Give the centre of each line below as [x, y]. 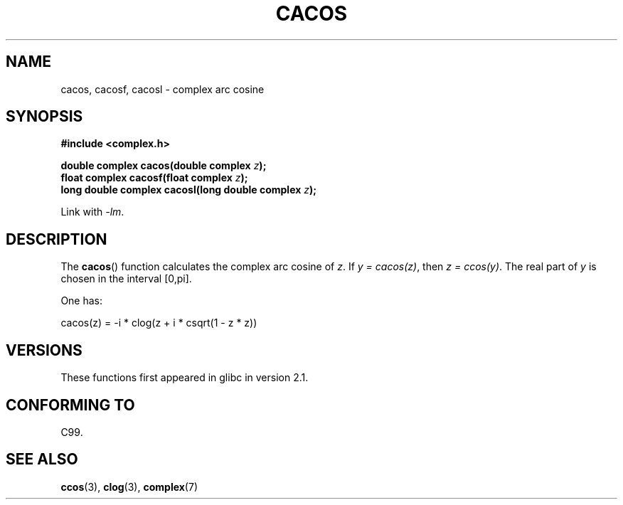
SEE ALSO [42, 459]
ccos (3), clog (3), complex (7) [129, 487]
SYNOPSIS [44, 117]
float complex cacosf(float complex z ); [154, 178]
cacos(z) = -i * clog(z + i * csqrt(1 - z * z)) [159, 323]
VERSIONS [44, 350]
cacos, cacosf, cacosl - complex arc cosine [163, 89]
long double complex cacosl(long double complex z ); [189, 190]
